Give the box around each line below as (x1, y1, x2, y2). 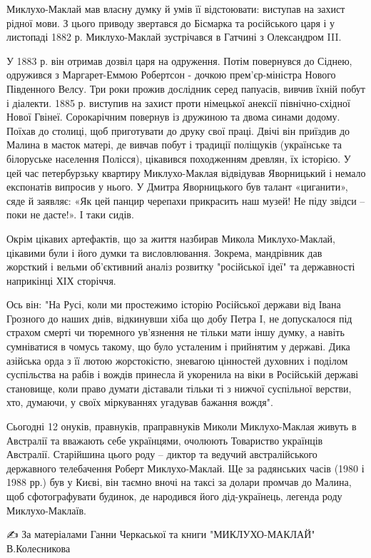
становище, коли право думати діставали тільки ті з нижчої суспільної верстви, (6, 380, 352, 395)
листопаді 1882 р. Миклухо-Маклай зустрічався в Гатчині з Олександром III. (6, 29, 342, 44)
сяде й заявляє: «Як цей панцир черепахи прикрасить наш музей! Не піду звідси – (6, 193, 365, 208)
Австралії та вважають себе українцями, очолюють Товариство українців (6, 432, 323, 447)
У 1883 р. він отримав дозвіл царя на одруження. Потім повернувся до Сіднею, (6, 53, 352, 68)
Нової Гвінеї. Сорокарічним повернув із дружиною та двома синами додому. (6, 109, 340, 124)
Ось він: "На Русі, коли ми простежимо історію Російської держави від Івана (6, 297, 341, 312)
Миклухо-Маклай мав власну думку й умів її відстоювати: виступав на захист (6, 1, 345, 16)
